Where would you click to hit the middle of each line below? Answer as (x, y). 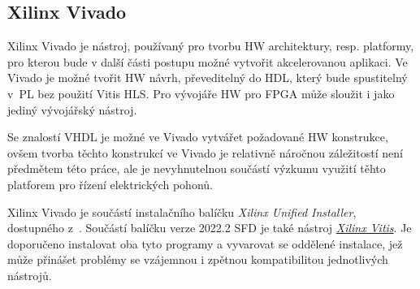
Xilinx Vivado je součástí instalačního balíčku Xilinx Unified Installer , (182, 211)
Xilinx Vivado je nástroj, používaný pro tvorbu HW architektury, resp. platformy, (211, 46)
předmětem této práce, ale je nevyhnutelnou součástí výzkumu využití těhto (197, 168)
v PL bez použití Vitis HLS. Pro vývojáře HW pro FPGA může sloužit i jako (201, 93)
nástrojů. (30, 275)
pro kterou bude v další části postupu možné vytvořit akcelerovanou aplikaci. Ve (208, 61)
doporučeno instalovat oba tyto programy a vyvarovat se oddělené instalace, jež (205, 243)
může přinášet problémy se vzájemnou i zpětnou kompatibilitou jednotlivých (198, 259)
